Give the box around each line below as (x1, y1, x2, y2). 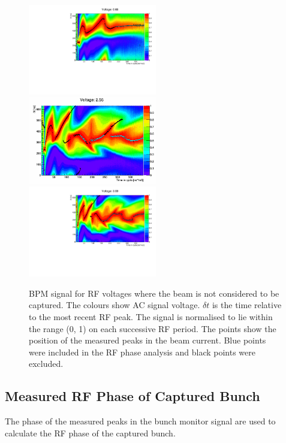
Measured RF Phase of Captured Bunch (5, 387, 260, 405)
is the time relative (212, 299, 282, 311)
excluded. (29, 357, 64, 370)
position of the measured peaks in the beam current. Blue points (29, 334, 266, 346)
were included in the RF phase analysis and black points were (29, 345, 255, 358)
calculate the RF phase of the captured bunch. (5, 426, 176, 439)
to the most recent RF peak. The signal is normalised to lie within (29, 311, 273, 323)
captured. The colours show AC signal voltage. (29, 299, 200, 311)
